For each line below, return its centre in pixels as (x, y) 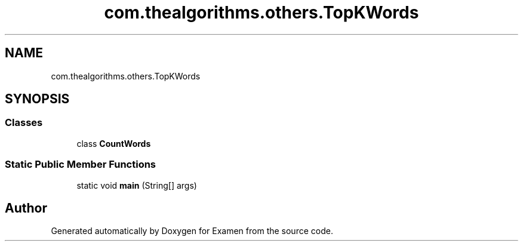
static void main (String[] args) (137, 185)
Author (26, 208)
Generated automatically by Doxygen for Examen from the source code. (192, 231)
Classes (24, 123)
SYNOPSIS (37, 99)
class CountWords (114, 143)
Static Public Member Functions (81, 164)
